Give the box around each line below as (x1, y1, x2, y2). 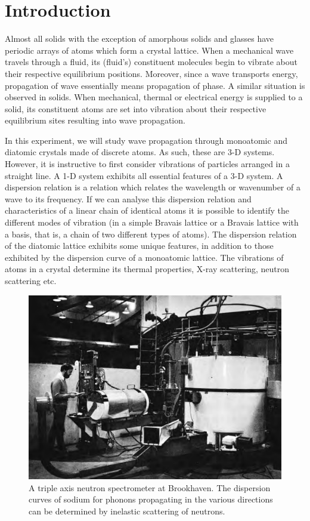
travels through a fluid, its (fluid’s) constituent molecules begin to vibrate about (5, 56, 297, 68)
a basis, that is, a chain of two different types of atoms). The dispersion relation (5, 227, 297, 240)
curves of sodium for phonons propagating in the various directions (29, 493, 273, 505)
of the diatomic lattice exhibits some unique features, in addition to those (5, 239, 274, 252)
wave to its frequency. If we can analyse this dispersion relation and (5, 192, 252, 205)
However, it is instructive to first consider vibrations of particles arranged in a (5, 158, 290, 170)
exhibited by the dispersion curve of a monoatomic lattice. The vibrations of (5, 251, 284, 263)
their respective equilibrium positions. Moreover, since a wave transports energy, (5, 67, 298, 79)
